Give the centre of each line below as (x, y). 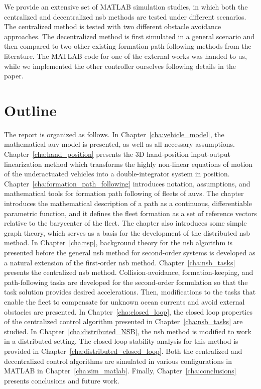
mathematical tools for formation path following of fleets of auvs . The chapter (124, 193)
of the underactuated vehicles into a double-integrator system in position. (117, 174)
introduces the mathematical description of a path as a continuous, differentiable (128, 203)
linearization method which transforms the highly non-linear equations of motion (128, 164)
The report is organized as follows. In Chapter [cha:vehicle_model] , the (114, 134)
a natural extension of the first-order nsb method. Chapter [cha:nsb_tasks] (120, 262)
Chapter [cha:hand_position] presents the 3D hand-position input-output (117, 154)
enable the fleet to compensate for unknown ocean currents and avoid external (124, 301)
